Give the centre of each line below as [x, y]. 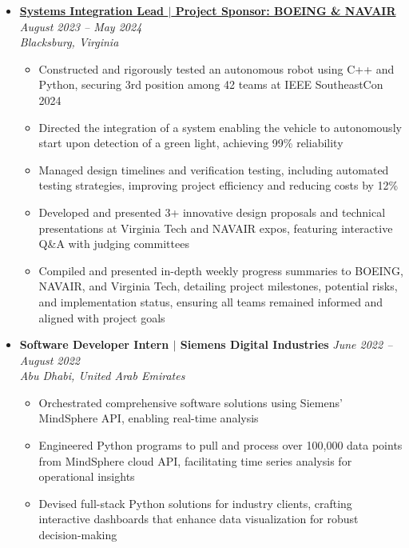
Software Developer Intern [94, 344]
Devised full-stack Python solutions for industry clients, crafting [195, 503]
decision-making [78, 535]
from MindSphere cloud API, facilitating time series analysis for [195, 460]
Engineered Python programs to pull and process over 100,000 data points [220, 445]
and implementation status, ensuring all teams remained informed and [211, 301]
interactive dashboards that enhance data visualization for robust [199, 519]
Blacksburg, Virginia [69, 42]
